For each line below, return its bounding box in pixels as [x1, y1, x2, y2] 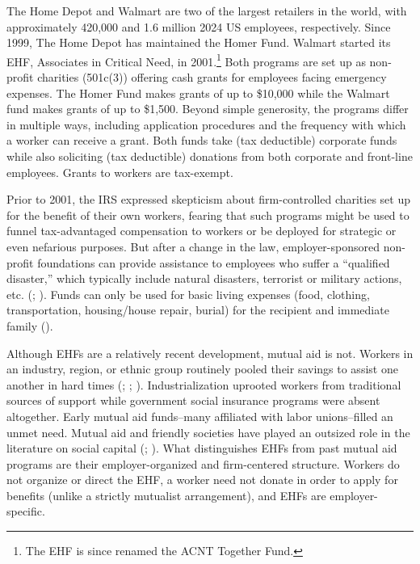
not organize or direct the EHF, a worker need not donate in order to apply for [6, 471, 398, 488]
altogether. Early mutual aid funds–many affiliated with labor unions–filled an [6, 407, 393, 424]
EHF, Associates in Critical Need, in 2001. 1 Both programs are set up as [6, 50, 366, 69]
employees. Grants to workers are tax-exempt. [6, 163, 233, 180]
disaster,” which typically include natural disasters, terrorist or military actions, [6, 270, 402, 287]
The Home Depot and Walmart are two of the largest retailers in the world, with [6, 2, 407, 19]
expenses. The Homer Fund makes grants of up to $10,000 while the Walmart [6, 84, 390, 101]
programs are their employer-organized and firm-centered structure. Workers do [6, 455, 400, 472]
